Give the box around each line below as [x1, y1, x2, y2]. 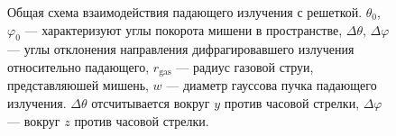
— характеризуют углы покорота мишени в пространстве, [24, 20, 343, 39]
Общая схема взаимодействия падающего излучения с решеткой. [7, 3, 363, 21]
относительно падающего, [7, 57, 150, 76]
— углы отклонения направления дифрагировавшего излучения [7, 40, 355, 59]
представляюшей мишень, [7, 76, 149, 95]
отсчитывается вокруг [91, 94, 210, 113]
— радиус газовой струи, [176, 57, 314, 76]
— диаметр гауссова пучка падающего [166, 76, 377, 95]
